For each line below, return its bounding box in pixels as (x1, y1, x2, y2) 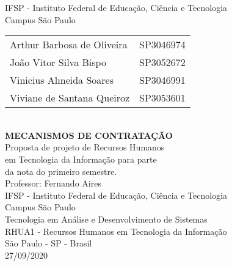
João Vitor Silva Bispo (10, 55, 106, 70)
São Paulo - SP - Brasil (5, 237, 92, 249)
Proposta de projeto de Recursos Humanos (5, 141, 165, 153)
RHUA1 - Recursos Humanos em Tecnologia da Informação (5, 224, 227, 237)
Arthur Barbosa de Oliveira (10, 37, 128, 52)
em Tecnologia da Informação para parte (5, 152, 157, 165)
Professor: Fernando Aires (5, 177, 101, 190)
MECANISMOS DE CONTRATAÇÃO (5, 128, 173, 141)
